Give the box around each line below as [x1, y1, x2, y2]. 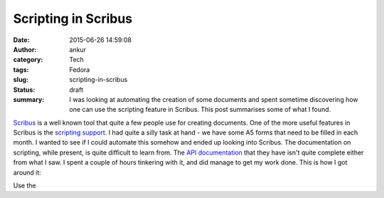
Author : [13, 45, 37, 53]
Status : [13, 85, 36, 94]
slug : [13, 75, 28, 84]
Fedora [69, 65, 90, 74]
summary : [13, 95, 45, 103]
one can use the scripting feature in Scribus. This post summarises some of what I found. [69, 105, 331, 114]
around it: [13, 168, 42, 177]
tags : [13, 65, 29, 74]
